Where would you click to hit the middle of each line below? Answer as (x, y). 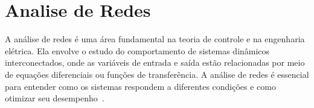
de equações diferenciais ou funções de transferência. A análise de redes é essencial (157, 74)
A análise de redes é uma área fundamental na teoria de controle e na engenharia (155, 39)
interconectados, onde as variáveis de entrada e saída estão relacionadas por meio (155, 62)
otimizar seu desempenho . (55, 98)
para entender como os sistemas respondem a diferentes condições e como (140, 86)
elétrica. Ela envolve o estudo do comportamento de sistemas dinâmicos (137, 50)
